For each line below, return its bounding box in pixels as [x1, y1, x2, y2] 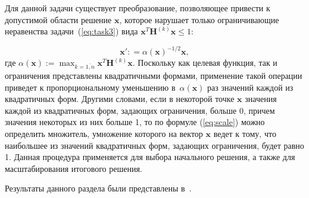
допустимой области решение [5, 13, 112, 25]
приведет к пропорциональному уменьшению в [5, 81, 176, 93]
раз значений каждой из [207, 81, 294, 93]
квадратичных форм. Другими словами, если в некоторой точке [5, 92, 235, 105]
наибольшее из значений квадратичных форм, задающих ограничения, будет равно [5, 139, 304, 151]
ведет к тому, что [213, 127, 276, 139]
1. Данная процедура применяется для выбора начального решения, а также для [5, 151, 295, 163]
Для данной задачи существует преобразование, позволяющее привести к [5, 2, 270, 14]
